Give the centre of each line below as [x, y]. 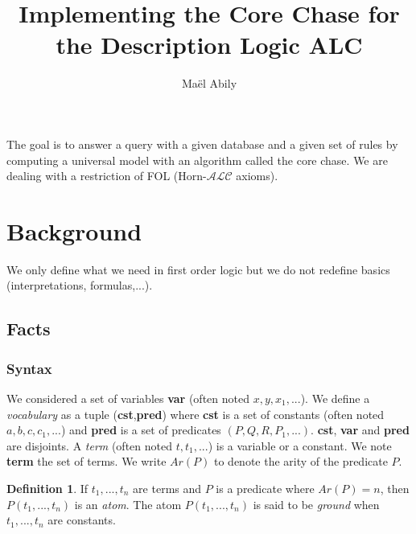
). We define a [335, 398]
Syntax [29, 368]
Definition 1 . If [47, 488]
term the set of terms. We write [86, 461]
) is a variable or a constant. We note [300, 445]
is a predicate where [265, 488]
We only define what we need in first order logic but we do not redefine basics [198, 269]
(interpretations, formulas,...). [80, 285]
